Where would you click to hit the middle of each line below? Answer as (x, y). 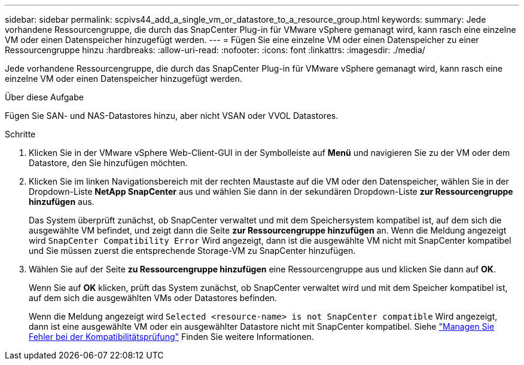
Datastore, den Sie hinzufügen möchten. (108, 163)
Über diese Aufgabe (44, 97)
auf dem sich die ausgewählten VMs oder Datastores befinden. (153, 298)
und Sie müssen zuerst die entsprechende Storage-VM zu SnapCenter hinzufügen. (192, 251)
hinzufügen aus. (62, 202)
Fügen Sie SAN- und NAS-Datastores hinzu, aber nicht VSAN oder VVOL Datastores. (172, 116)
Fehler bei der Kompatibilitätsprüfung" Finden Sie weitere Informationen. (171, 337)
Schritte (20, 134)
